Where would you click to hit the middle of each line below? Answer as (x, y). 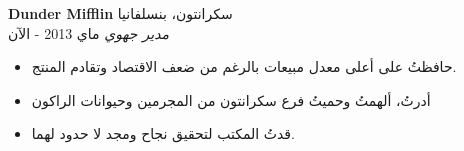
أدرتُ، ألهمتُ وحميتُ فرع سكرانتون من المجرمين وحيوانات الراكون (231, 99)
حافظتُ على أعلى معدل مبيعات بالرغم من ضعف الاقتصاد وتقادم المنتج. (244, 66)
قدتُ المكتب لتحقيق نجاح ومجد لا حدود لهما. (163, 133)
